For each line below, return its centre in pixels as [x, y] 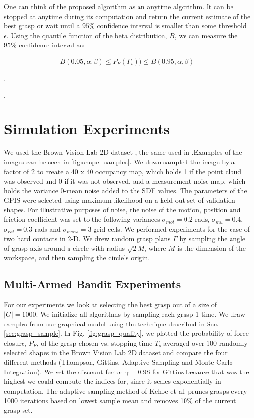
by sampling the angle [212, 238]
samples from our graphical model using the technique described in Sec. [111, 323]
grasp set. [18, 410]
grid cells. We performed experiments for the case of [172, 229]
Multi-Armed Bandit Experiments [92, 284]
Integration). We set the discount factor [63, 371]
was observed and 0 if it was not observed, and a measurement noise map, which [125, 181]
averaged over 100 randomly [206, 343]
